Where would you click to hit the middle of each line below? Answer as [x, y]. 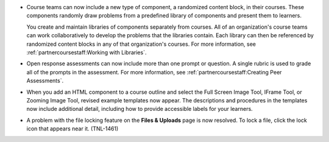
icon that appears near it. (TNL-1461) [73, 129]
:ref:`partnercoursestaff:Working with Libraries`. [87, 52]
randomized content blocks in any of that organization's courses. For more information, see [141, 44]
